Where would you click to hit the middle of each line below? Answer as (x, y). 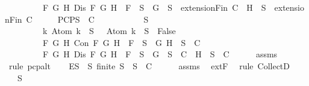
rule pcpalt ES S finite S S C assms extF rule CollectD (149, 65)
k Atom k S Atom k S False (109, 31)
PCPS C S (103, 19)
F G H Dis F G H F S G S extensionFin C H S (154, 7)
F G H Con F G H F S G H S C (121, 42)
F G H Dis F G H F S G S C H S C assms (160, 54)
